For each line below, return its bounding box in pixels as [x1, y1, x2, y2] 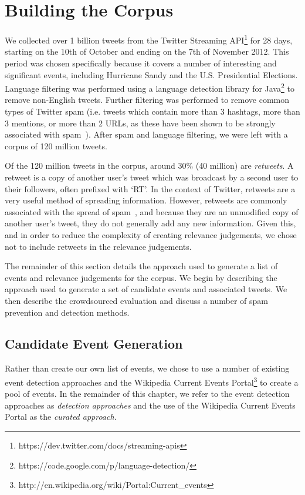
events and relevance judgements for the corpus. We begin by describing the [5, 271, 277, 283]
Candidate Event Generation [5, 335, 183, 353]
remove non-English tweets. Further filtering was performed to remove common [5, 93, 290, 106]
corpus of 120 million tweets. [5, 139, 107, 152]
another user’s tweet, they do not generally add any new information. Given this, [5, 217, 296, 229]
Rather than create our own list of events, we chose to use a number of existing [5, 362, 290, 374]
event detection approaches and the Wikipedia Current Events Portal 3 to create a [5, 374, 299, 388]
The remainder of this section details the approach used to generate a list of [5, 260, 278, 272]
